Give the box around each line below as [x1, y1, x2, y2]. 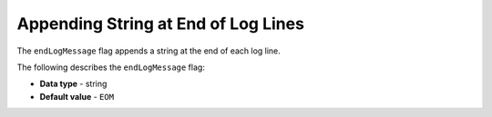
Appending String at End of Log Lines [16, 14, 305, 34]
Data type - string [39, 78, 108, 90]
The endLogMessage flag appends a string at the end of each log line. [16, 45, 282, 56]
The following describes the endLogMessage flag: [16, 62, 205, 73]
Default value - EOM [39, 91, 114, 102]
